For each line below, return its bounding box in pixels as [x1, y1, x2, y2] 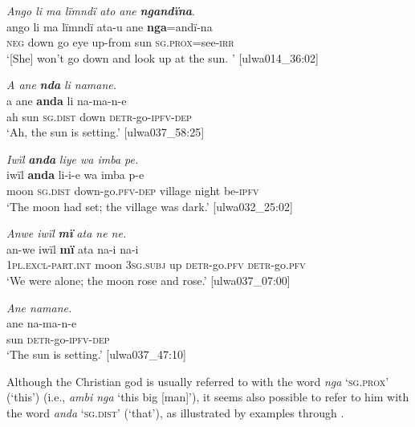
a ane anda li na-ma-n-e [6, 91, 127, 108]
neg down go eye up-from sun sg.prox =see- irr [6, 34, 234, 51]
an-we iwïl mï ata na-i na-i [6, 240, 139, 257]
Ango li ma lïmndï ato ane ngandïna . [6, 2, 195, 18]
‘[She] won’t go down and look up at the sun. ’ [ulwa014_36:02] [6, 49, 319, 66]
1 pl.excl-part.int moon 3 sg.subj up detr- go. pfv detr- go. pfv [6, 256, 306, 273]
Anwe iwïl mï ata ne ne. [6, 225, 127, 242]
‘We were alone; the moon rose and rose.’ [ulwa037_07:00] [6, 271, 291, 288]
